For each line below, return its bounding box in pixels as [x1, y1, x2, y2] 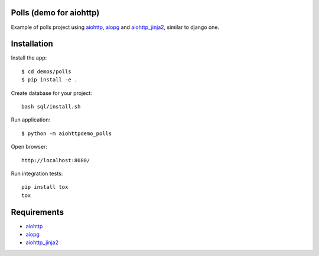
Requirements [11, 207, 64, 217]
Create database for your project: [11, 89, 92, 97]
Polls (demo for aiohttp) [11, 8, 100, 18]
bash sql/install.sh [21, 103, 81, 110]
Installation [11, 39, 53, 49]
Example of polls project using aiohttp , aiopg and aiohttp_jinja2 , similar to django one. [11, 24, 220, 31]
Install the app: [11, 54, 47, 61]
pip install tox [21, 183, 69, 191]
